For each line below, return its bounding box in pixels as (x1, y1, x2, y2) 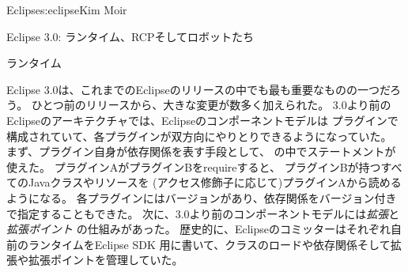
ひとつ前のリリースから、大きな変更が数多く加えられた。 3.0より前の (31, 96, 391, 113)
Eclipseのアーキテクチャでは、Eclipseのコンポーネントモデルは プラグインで (6, 111, 399, 128)
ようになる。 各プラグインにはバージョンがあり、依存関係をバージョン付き (6, 189, 397, 206)
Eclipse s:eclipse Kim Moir (6, 2, 127, 17)
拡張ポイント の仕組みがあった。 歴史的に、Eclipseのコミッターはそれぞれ (6, 221, 391, 237)
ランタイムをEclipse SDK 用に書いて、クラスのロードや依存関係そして (28, 236, 391, 252)
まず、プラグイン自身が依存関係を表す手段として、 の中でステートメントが (6, 143, 396, 160)
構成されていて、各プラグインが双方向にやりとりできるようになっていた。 (6, 127, 392, 144)
